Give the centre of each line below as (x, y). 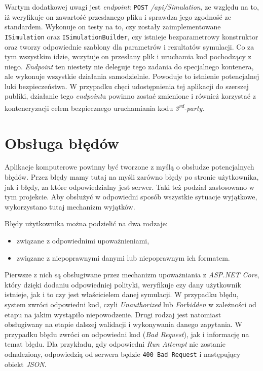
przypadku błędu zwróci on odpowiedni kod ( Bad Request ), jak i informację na (127, 334)
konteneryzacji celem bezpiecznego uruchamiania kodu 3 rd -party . (105, 107)
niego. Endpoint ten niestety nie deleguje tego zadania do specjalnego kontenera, (129, 66)
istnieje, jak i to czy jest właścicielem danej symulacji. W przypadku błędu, (122, 294)
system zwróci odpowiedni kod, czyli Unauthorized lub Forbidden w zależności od (130, 304)
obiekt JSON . (26, 364)
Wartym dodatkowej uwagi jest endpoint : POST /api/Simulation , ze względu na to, (132, 7)
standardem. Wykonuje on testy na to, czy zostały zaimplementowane (113, 27)
